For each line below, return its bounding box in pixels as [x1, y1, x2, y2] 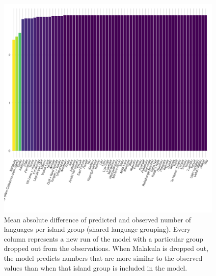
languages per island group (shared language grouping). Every [4, 224, 191, 234]
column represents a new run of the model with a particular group [4, 233, 204, 244]
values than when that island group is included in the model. [4, 262, 187, 273]
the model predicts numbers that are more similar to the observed [4, 252, 203, 263]
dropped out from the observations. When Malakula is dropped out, [4, 243, 209, 253]
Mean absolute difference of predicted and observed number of [4, 214, 191, 224]
